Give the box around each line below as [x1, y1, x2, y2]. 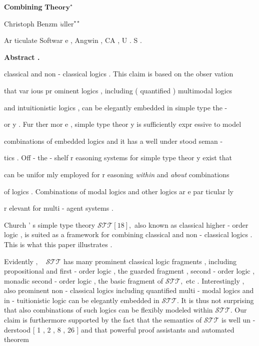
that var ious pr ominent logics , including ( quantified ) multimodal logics [4, 85, 232, 95]
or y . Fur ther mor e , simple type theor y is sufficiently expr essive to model [4, 119, 241, 129]
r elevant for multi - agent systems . [4, 203, 113, 213]
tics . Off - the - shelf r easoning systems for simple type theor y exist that [4, 152, 232, 163]
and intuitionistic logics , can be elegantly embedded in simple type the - [4, 102, 227, 112]
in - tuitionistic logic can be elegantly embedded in [4, 295, 159, 305]
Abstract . [4, 51, 40, 62]
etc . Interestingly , [186, 275, 244, 286]
